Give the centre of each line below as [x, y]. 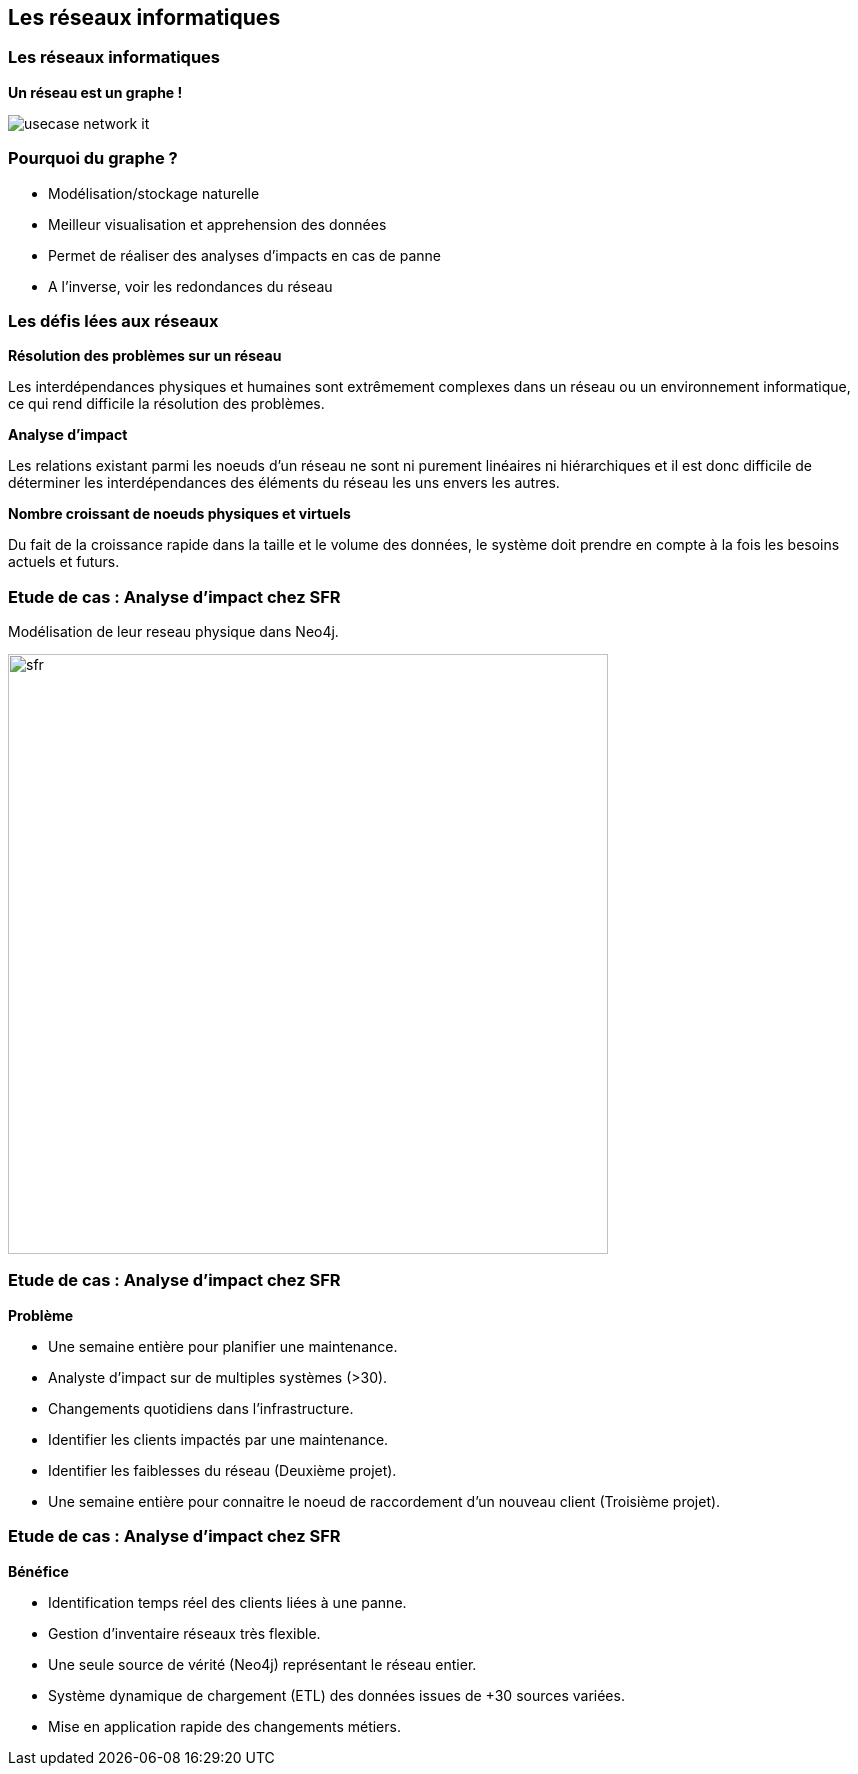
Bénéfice [38, 1571]
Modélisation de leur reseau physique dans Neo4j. [173, 632]
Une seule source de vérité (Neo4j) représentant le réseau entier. [262, 1664]
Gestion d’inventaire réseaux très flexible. [184, 1633]
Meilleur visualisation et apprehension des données [217, 224]
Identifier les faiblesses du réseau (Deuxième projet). [222, 1470]
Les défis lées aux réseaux [113, 320]
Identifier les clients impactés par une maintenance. [218, 1439]
